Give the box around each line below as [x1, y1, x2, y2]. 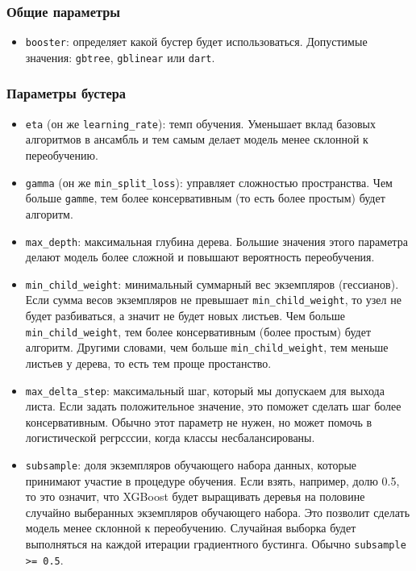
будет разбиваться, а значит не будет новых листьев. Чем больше [25, 307, 345, 324]
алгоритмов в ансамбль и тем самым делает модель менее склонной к [25, 131, 368, 148]
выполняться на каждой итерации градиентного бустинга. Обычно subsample [25, 536, 406, 552]
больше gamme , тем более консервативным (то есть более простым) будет [25, 190, 385, 206]
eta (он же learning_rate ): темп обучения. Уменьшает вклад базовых [25, 115, 376, 131]
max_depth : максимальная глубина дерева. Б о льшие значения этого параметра [25, 232, 408, 249]
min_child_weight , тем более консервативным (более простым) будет [25, 323, 372, 340]
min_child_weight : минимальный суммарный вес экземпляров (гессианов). [25, 275, 399, 292]
